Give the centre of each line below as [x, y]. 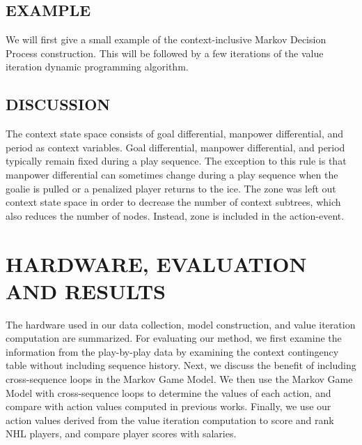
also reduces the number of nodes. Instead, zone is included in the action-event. [175, 215]
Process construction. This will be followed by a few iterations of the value [165, 53]
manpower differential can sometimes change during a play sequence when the [172, 174]
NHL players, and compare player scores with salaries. [121, 433]
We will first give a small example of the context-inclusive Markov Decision [166, 39]
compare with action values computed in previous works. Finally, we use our [168, 406]
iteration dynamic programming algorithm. [97, 67]
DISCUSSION [58, 104]
